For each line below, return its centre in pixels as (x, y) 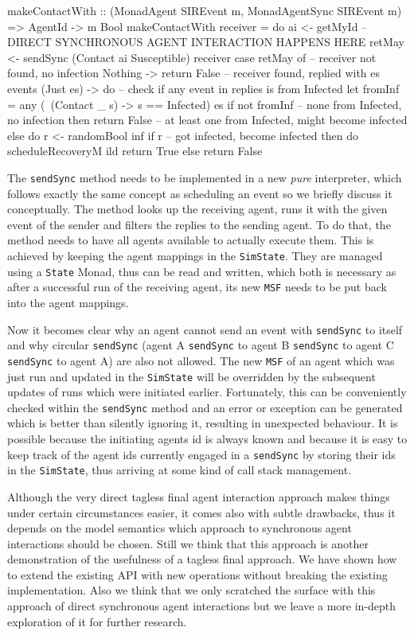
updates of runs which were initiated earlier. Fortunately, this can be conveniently (207, 392)
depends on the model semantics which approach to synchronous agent (180, 528)
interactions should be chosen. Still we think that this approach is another (188, 543)
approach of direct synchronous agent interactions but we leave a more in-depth (202, 606)
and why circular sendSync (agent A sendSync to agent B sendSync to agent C (201, 345)
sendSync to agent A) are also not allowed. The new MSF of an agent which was (201, 360)
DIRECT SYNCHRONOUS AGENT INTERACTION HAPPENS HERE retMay (206, 42)
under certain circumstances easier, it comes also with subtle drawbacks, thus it (201, 512)
